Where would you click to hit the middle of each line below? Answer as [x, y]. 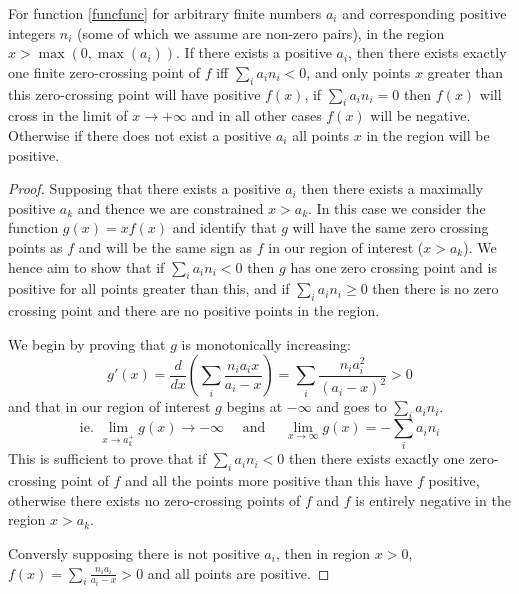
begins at [254, 406]
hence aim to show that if [86, 266]
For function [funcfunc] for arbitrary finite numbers [165, 13]
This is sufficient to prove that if [107, 458]
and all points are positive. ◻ [238, 572]
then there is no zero [435, 288]
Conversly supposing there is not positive [134, 553]
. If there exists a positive [254, 52]
